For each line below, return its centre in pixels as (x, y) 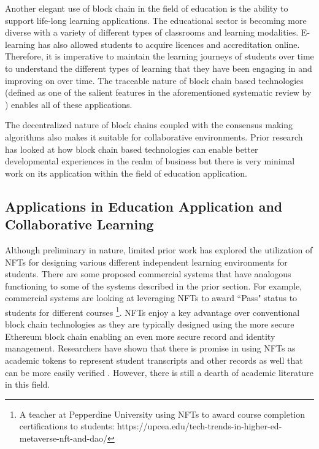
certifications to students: (67, 426)
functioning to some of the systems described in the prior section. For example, (154, 286)
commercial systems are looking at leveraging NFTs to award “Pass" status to (151, 298)
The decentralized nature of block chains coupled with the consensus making (149, 125)
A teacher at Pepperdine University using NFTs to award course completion (162, 414)
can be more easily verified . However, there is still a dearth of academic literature (159, 372)
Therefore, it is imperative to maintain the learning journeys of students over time (159, 56)
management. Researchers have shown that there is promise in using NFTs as (150, 348)
